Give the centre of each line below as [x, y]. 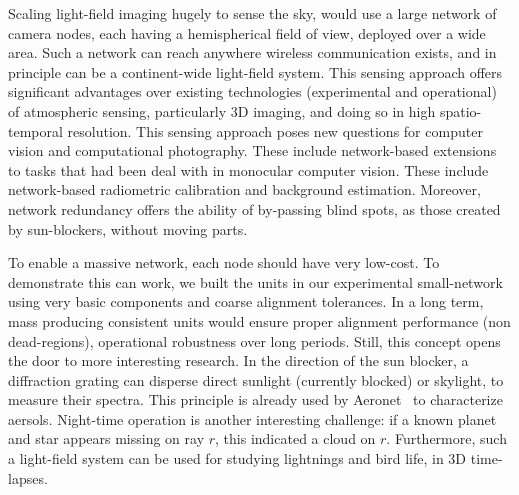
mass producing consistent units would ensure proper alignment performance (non [259, 320]
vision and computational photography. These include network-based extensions [252, 150]
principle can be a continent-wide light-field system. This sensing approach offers [255, 71]
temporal [35, 130]
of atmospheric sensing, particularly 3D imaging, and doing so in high [222, 110]
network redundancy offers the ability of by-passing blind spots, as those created [254, 208]
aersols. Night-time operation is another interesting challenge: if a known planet [252, 418]
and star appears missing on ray [106, 438]
